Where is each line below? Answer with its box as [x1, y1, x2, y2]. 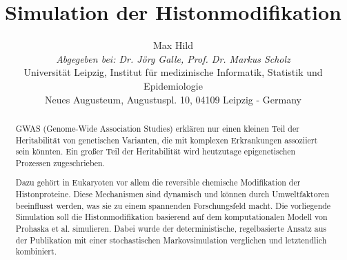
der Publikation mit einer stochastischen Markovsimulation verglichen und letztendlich [15, 234, 327, 246]
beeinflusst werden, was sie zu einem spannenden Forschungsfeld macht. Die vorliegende [15, 199, 331, 211]
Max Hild [153, 38, 193, 52]
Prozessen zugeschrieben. [15, 157, 106, 168]
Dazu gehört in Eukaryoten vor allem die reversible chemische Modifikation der [15, 177, 301, 188]
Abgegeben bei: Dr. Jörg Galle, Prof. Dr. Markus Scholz [56, 51, 290, 66]
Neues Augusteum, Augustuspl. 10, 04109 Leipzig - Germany [44, 92, 301, 106]
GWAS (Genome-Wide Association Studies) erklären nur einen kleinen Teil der [15, 122, 299, 134]
